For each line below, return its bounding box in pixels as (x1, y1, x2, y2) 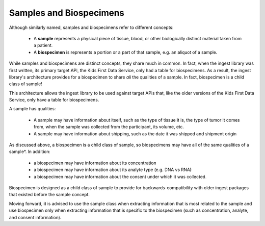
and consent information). (9, 214, 61, 220)
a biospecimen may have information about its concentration (33, 160, 157, 166)
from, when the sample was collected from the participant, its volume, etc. (33, 124, 184, 130)
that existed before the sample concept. (9, 192, 90, 198)
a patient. (33, 42, 53, 49)
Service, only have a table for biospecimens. (9, 97, 99, 103)
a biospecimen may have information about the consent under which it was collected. (33, 174, 207, 179)
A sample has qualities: (9, 106, 56, 112)
